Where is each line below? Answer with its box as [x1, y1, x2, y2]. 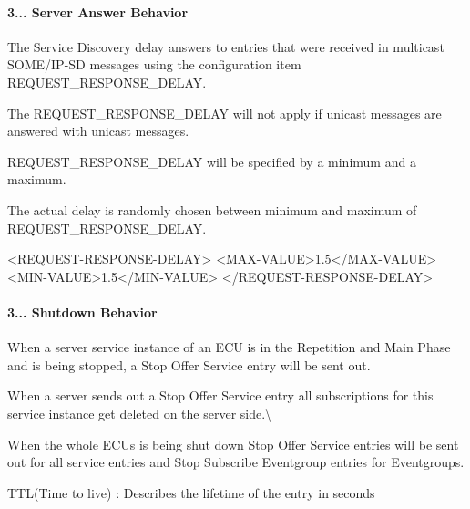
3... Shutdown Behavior [7, 302, 158, 321]
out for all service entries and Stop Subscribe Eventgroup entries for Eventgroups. [7, 452, 465, 472]
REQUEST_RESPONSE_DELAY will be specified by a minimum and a [7, 151, 416, 171]
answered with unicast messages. [7, 121, 189, 140]
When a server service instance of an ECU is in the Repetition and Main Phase [7, 338, 451, 357]
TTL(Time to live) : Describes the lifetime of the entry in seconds [7, 483, 375, 502]
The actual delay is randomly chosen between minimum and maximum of [7, 200, 417, 219]
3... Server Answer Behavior [7, 2, 189, 21]
